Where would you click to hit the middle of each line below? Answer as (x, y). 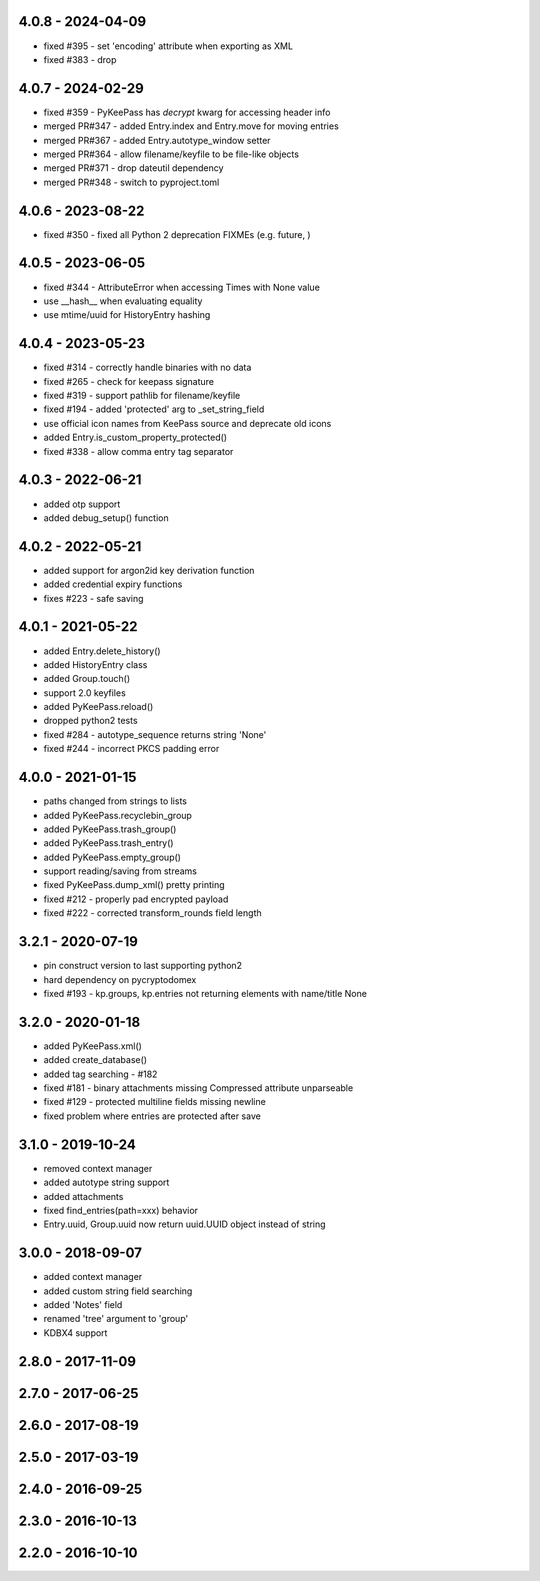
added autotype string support (106, 1182)
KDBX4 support (75, 1332)
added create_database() (95, 1060)
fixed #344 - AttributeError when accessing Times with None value (181, 287)
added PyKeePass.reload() (98, 707)
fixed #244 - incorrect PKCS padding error (131, 749)
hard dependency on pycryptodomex (120, 979)
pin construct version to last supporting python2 (143, 966)
